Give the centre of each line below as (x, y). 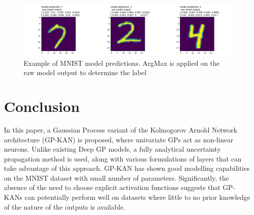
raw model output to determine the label (85, 72)
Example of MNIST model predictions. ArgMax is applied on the (122, 63)
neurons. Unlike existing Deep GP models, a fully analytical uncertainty (113, 149)
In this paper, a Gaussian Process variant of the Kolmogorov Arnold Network (121, 129)
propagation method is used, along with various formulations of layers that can (123, 158)
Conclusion (42, 106)
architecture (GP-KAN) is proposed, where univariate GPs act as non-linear (119, 139)
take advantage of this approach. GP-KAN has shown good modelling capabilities (127, 168)
